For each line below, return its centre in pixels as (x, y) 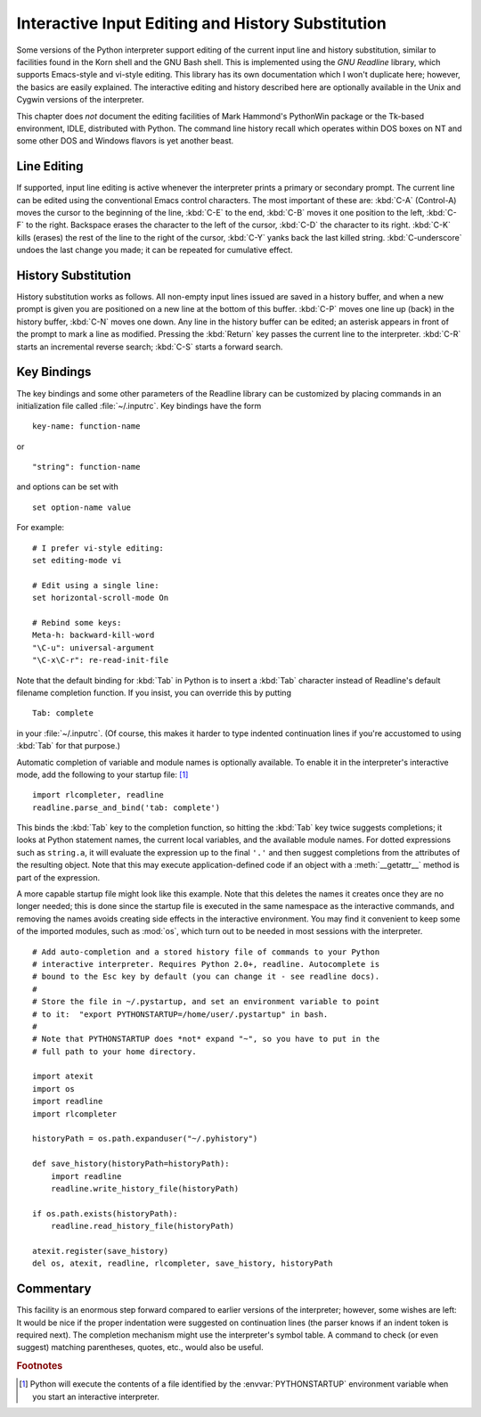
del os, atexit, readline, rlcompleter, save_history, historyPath (183, 1264)
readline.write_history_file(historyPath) (145, 1188)
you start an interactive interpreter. (96, 1397)
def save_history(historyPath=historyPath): (131, 1164)
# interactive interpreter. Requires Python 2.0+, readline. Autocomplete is (206, 964)
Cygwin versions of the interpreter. (80, 100)
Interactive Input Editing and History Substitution (201, 23)
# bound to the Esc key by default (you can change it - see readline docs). (206, 977)
